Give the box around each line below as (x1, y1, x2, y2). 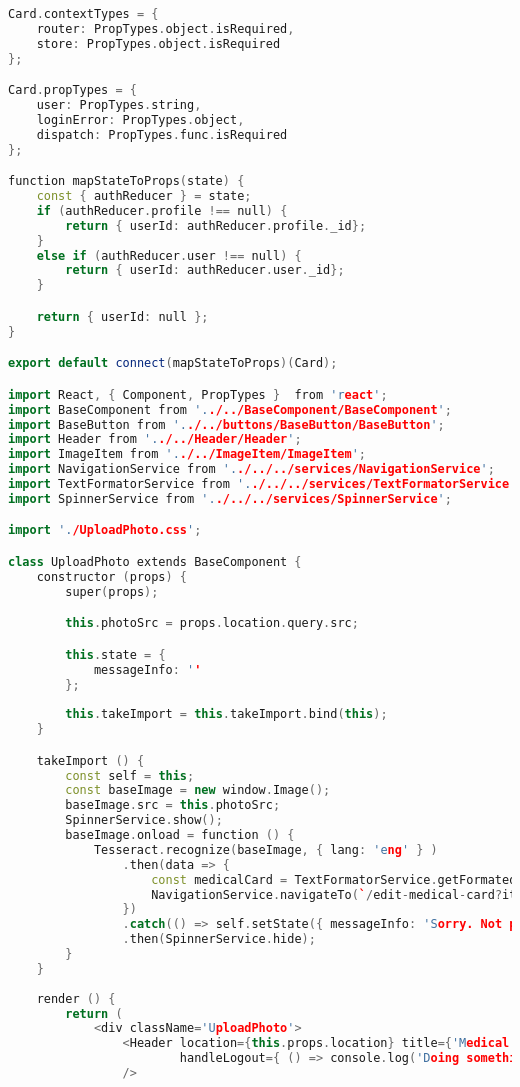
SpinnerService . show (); (65, 813, 223, 828)
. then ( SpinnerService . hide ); (122, 932, 316, 947)
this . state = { (65, 647, 166, 662)
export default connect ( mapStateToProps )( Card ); (8, 356, 338, 371)
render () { (36, 991, 116, 1006)
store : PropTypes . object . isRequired (36, 36, 281, 51)
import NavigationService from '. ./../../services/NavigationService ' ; (8, 462, 495, 477)
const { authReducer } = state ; (36, 189, 252, 204)
